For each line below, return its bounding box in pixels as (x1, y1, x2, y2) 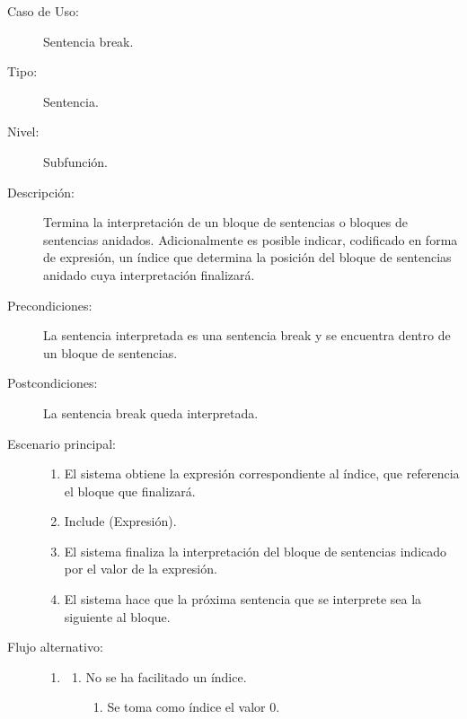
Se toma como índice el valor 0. (107, 697, 280, 716)
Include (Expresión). (64, 512, 177, 530)
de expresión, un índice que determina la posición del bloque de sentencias (43, 248, 452, 267)
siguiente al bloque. (64, 607, 171, 626)
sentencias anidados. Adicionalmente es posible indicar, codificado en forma (43, 230, 458, 249)
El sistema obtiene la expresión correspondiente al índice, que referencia (64, 464, 460, 483)
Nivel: (7, 122, 40, 141)
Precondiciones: (7, 295, 93, 314)
